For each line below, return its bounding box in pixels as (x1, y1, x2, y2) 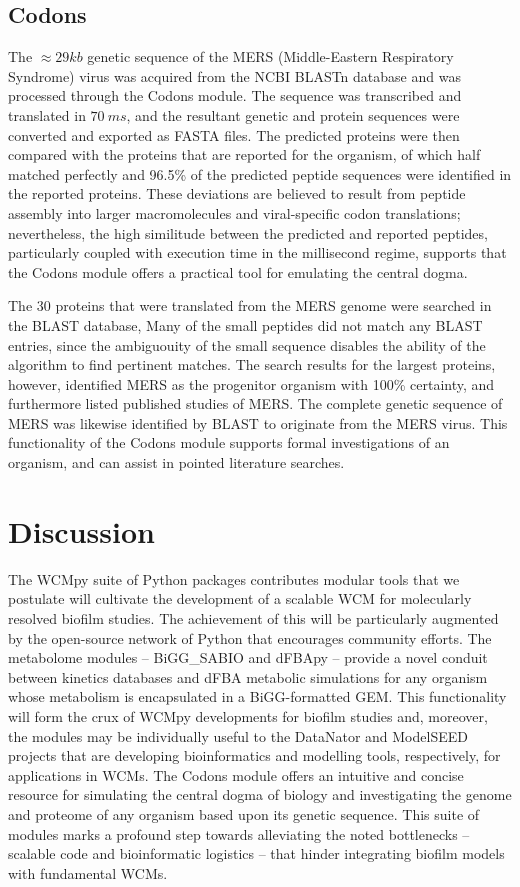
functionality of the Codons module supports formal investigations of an (8, 432, 450, 453)
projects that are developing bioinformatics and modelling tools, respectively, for (8, 745, 501, 766)
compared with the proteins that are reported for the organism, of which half (8, 144, 481, 165)
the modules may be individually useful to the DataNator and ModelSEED (8, 725, 468, 746)
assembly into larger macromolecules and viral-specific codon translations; (8, 202, 461, 223)
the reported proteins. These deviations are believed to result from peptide (8, 183, 466, 204)
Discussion (8, 510, 155, 551)
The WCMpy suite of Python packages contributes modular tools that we (8, 568, 460, 589)
